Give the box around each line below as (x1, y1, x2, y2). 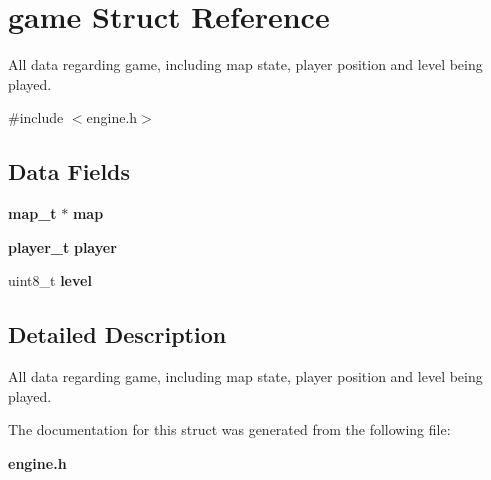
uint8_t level (8, 270, 92, 291)
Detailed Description (8, 319, 227, 350)
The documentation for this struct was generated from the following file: (8, 419, 451, 440)
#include (8, 107, 64, 128)
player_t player (8, 236, 117, 257)
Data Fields (8, 156, 131, 187)
